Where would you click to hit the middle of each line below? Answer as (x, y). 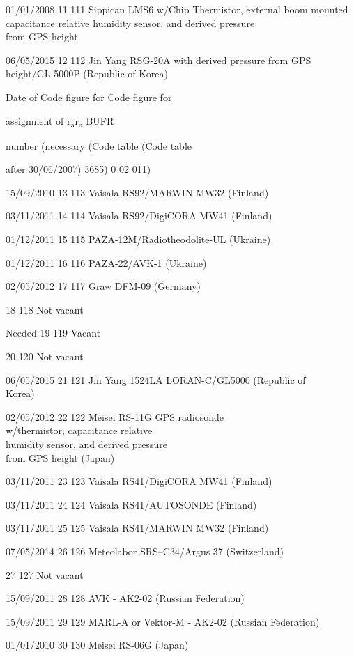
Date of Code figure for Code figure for (89, 96)
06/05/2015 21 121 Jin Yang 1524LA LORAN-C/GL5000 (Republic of (156, 379)
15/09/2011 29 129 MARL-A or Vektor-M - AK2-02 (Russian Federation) (163, 621)
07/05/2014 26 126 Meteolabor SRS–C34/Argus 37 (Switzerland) (145, 551)
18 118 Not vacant (45, 309)
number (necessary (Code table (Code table (99, 145)
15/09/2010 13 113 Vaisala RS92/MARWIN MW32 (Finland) (137, 192)
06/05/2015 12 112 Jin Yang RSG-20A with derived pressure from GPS (159, 60)
